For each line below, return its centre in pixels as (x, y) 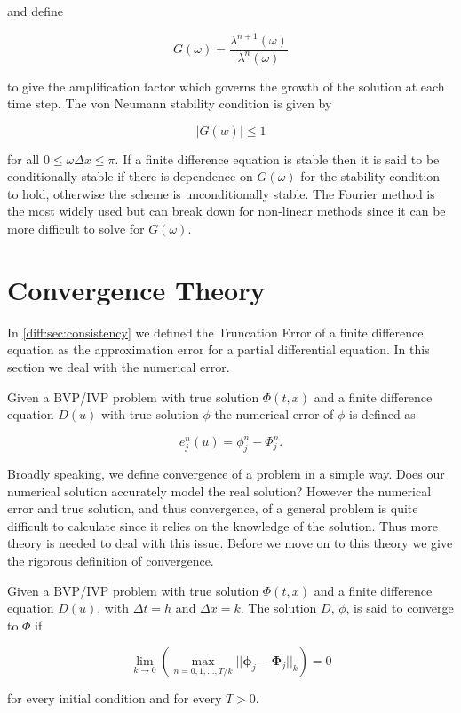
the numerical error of (274, 414)
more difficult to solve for (76, 229)
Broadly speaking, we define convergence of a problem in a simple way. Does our (226, 474)
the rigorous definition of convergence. (111, 561)
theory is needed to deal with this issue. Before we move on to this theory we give (230, 543)
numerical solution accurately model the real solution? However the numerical (219, 491)
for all (24, 158)
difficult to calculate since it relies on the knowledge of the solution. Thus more (223, 525)
